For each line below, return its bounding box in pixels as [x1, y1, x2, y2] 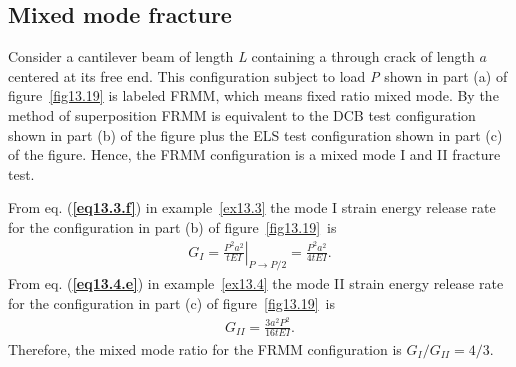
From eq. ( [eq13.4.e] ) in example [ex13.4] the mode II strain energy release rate [8, 273, 504, 294]
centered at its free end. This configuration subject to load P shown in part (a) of [8, 65, 508, 86]
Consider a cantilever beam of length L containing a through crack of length [8, 46, 475, 67]
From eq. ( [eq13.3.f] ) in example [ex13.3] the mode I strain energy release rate [8, 197, 496, 218]
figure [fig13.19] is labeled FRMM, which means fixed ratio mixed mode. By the [8, 85, 499, 106]
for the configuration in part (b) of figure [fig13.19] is [8, 216, 337, 237]
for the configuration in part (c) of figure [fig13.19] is [8, 292, 335, 313]
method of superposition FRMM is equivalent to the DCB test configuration [8, 104, 476, 125]
